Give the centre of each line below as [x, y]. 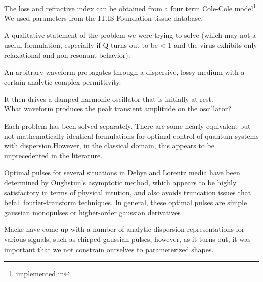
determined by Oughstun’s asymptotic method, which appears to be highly [120, 182]
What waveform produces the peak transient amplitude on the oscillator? [118, 109]
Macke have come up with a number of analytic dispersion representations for [124, 229]
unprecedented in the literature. [53, 155]
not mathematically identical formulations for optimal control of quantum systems [131, 135]
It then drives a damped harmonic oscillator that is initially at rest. [109, 98]
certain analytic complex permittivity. [63, 82]
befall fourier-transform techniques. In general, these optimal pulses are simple [126, 202]
